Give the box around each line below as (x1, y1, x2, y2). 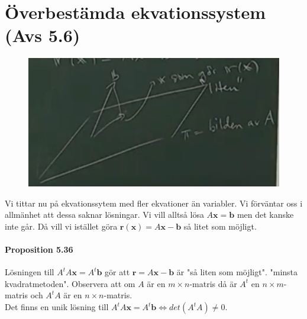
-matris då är (189, 277, 237, 289)
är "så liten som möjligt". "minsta (176, 266, 298, 278)
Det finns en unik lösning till (5, 301, 109, 313)
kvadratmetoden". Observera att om (5, 277, 135, 289)
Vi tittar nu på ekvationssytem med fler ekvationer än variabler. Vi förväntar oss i (5, 196, 303, 209)
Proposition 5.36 (5, 243, 73, 256)
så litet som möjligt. (183, 220, 257, 232)
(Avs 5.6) (5, 23, 80, 47)
